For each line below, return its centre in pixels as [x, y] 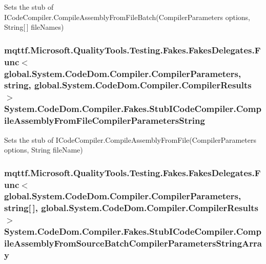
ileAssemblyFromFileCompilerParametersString [105, 120]
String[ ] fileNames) [34, 27]
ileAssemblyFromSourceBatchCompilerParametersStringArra [133, 243]
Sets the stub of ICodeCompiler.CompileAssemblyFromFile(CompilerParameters [130, 139]
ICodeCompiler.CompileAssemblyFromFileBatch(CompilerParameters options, [127, 17]
